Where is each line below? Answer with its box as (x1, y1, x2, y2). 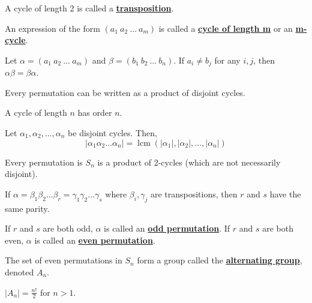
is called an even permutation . (34, 233, 155, 246)
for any (214, 53, 241, 66)
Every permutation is (5, 155, 83, 168)
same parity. (5, 202, 50, 214)
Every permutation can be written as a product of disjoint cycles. (5, 86, 245, 98)
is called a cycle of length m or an (158, 22, 293, 34)
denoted (5, 265, 34, 278)
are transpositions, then (150, 187, 238, 200)
